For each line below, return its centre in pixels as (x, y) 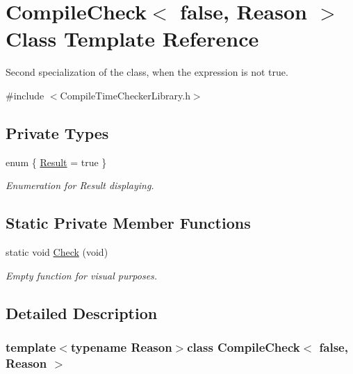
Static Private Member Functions (128, 223)
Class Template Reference (132, 39)
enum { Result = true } (56, 162)
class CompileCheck (244, 347)
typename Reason (121, 347)
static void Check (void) (57, 252)
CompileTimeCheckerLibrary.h (125, 95)
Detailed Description (82, 312)
